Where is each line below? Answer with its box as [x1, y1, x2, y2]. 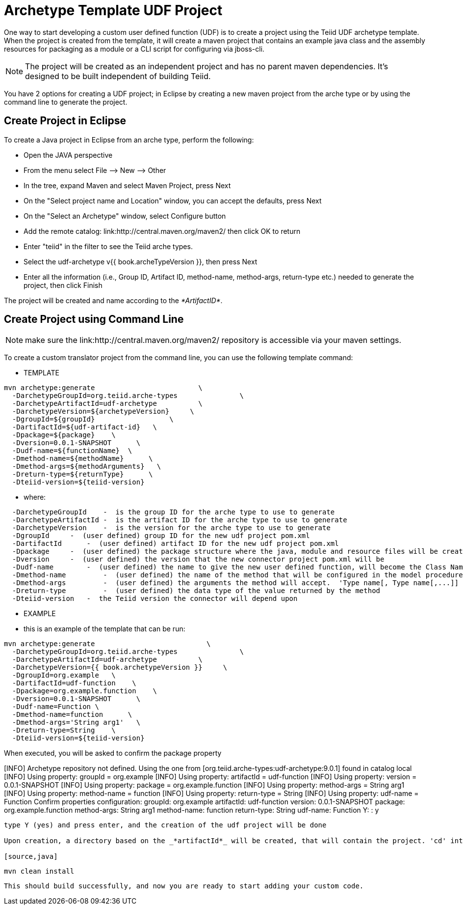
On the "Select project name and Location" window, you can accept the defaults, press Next [24, 196, 322, 205]
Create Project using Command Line [4, 313, 184, 326]
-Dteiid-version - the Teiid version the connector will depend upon [12, 595, 298, 603]
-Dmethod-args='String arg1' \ [12, 718, 141, 727]
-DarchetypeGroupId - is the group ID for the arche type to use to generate [12, 508, 335, 516]
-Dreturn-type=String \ [12, 726, 116, 735]
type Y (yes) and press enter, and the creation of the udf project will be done [4, 821, 327, 829]
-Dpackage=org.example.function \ [12, 687, 157, 695]
